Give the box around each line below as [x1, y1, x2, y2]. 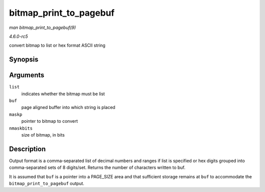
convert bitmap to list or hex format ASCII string [9, 42, 106, 49]
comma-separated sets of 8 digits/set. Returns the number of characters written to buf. [9, 165, 186, 170]
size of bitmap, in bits [21, 132, 65, 137]
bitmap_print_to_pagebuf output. [9, 181, 84, 187]
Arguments [9, 71, 45, 80]
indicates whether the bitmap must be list [21, 91, 105, 97]
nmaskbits [9, 125, 33, 131]
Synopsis [9, 55, 39, 64]
